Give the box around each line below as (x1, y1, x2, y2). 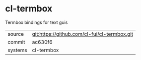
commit (7, 38, 25, 45)
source (7, 30, 24, 37)
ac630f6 (32, 38, 53, 45)
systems (7, 47, 27, 54)
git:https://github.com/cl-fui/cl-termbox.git (32, 30, 133, 37)
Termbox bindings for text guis (5, 19, 68, 25)
